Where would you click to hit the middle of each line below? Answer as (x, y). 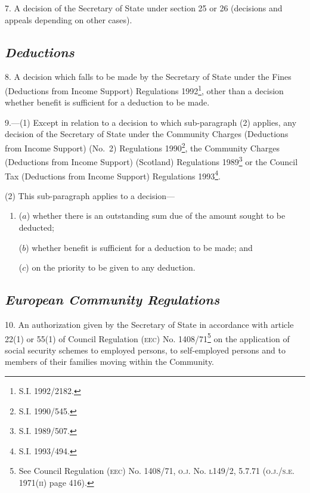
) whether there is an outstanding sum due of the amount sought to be (156, 216)
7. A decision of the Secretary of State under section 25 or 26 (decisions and (144, 8)
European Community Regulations (112, 300)
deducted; (36, 227)
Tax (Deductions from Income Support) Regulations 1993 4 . (113, 175)
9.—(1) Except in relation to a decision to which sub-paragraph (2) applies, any (151, 122)
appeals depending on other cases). (69, 19)
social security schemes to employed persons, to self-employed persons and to (145, 350)
